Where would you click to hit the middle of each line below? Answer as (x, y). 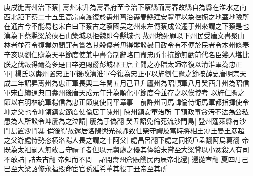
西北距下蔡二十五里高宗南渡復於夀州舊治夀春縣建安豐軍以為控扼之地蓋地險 (123, 16)
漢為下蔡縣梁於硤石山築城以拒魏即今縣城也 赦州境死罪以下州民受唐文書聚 (121, 35)
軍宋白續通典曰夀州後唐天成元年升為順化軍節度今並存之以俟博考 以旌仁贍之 (124, 92)
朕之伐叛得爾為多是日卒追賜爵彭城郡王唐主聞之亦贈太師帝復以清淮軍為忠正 (123, 64)
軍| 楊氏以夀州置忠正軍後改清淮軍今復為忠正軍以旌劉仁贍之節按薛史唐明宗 (122, 73)
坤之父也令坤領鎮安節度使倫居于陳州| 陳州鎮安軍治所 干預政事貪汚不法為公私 (126, 111)
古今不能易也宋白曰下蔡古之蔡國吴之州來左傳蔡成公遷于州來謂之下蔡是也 (133, 26)
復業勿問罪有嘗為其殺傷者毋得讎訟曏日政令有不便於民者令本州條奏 (143, 45)
